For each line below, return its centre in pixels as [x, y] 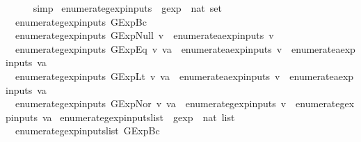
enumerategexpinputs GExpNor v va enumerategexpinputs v [151, 103]
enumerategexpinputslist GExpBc [87, 131]
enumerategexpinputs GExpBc [81, 21]
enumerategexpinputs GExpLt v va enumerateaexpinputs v [147, 76]
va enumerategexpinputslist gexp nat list [138, 117]
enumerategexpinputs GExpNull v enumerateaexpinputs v [144, 35]
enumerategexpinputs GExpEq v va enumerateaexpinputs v [149, 48]
